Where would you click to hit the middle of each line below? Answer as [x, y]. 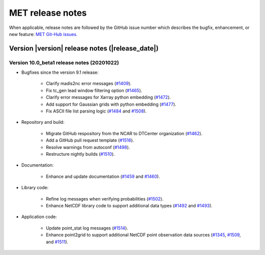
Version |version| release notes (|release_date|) [84, 48]
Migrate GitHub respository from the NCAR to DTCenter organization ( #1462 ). [124, 133]
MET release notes [48, 13]
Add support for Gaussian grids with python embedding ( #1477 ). [111, 104]
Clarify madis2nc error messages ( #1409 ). [89, 84]
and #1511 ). [57, 242]
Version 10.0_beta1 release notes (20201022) [64, 62]
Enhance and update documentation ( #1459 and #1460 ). [103, 176]
